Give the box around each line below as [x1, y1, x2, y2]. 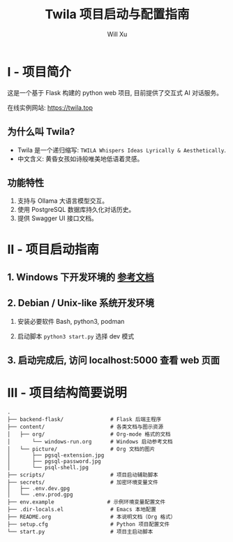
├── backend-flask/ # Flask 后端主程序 [7, 416, 162, 423]
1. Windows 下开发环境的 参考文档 [7, 271, 155, 283]
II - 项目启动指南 [7, 241, 100, 257]
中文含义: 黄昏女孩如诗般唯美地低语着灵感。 [17, 155, 144, 163]
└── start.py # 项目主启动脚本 [7, 529, 153, 536]
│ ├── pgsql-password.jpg [7, 458, 101, 465]
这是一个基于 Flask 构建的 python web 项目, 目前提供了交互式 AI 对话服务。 [7, 88, 223, 97]
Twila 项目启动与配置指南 [45, 6, 190, 22]
